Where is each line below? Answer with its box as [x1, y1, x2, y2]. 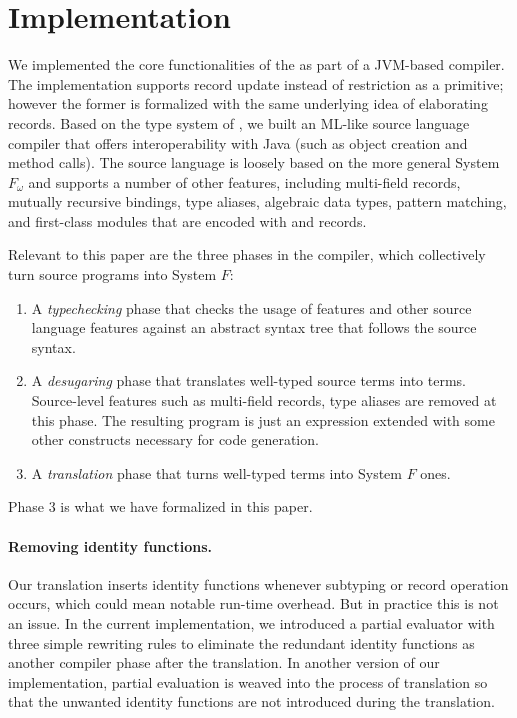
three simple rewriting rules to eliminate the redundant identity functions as [8, 632, 475, 653]
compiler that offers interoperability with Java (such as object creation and [8, 132, 468, 153]
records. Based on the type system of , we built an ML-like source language [8, 112, 470, 133]
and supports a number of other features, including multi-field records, [28, 171, 461, 192]
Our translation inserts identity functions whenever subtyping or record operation [8, 573, 509, 594]
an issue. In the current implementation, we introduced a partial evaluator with [8, 612, 495, 633]
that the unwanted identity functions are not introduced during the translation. [8, 691, 495, 712]
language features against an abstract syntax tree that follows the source [31, 317, 477, 338]
